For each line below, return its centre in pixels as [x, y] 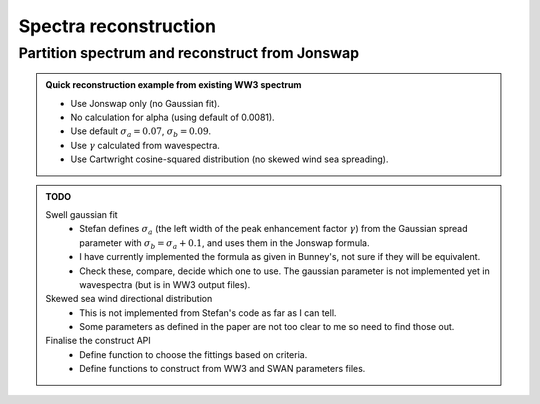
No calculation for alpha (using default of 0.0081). [172, 117]
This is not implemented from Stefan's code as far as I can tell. [208, 312]
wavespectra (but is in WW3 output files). [165, 284]
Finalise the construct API [98, 341]
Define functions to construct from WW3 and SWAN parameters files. [222, 369]
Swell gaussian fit [82, 214]
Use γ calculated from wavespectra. [145, 145]
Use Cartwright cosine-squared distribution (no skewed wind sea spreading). [229, 159]
